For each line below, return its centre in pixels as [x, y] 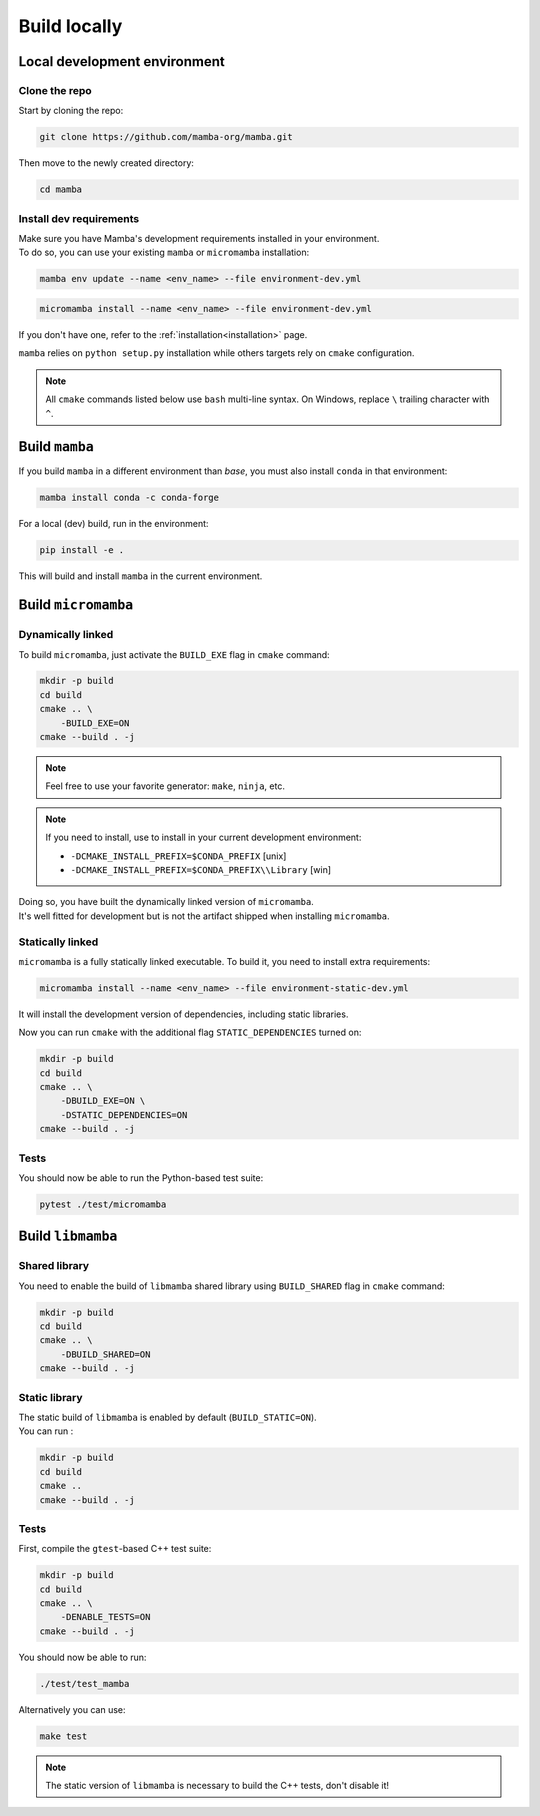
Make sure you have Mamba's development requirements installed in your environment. [199, 238]
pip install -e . [82, 550]
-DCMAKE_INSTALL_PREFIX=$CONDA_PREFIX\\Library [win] [201, 869]
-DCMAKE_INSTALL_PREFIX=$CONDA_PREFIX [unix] [178, 856]
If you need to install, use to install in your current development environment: [203, 837]
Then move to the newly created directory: [106, 163]
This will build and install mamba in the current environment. [140, 576]
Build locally [70, 26]
